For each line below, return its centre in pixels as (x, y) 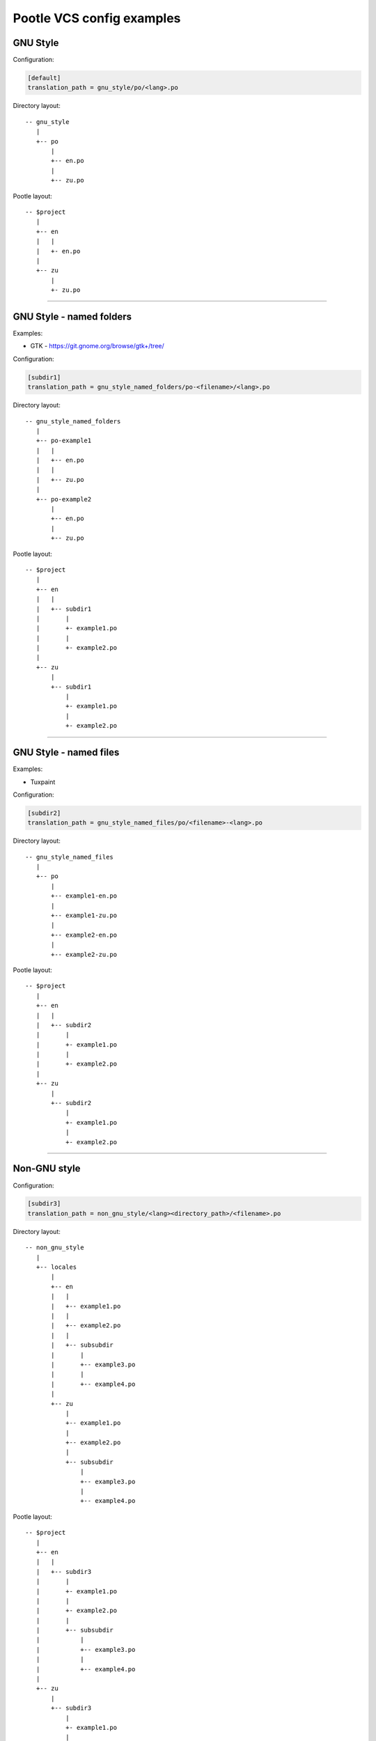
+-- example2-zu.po (84, 954)
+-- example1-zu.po (84, 915)
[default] (44, 78)
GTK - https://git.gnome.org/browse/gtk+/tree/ (97, 346)
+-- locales (56, 1267)
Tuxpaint (43, 782)
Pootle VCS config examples (97, 18)
